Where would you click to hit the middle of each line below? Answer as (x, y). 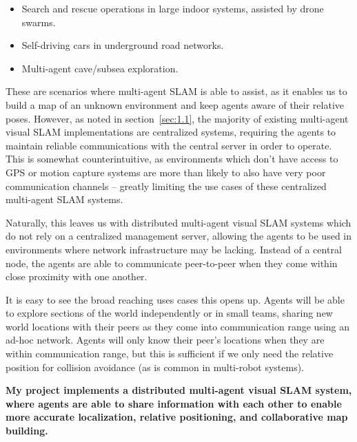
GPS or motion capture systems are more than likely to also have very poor (166, 172)
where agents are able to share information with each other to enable (174, 403)
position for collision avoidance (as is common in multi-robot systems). (155, 367)
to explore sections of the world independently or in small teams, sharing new (169, 313)
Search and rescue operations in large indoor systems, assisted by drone (173, 8)
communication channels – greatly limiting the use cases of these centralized (166, 186)
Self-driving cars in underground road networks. (123, 45)
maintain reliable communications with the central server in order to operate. (169, 145)
